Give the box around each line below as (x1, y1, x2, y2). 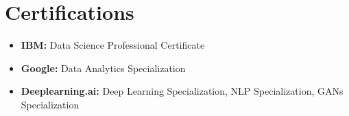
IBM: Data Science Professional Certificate (21, 38, 205, 52)
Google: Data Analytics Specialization (21, 60, 186, 75)
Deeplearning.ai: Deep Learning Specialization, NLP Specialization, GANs (21, 84, 344, 98)
